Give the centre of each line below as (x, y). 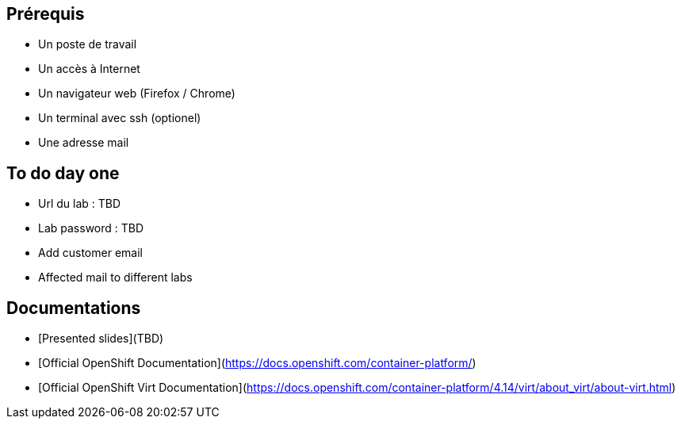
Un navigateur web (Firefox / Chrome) (137, 94)
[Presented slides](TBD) (101, 339)
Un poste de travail (88, 44)
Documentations (74, 308)
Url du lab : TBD (80, 204)
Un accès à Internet (89, 69)
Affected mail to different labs (115, 278)
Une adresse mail (84, 143)
